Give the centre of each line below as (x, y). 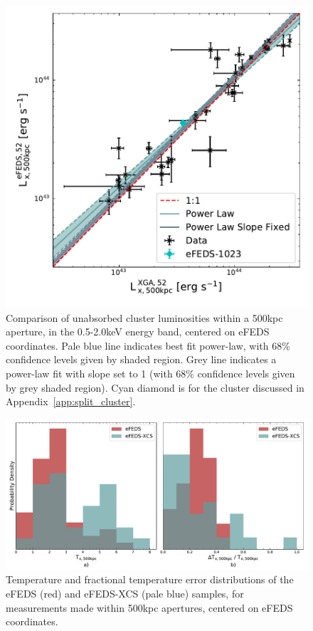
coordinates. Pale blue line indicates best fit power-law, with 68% (148, 345)
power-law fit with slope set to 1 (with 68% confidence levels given (150, 373)
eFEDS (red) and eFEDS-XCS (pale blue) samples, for (125, 593)
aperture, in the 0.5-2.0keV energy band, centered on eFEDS (138, 332)
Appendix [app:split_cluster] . (71, 401)
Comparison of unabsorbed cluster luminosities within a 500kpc (144, 317)
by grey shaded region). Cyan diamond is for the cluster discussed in (155, 387)
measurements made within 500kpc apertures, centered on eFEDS (149, 607)
